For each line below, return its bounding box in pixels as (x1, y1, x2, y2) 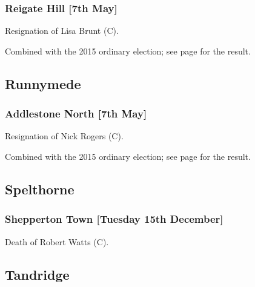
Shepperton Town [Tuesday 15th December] (5, 211, 224, 226)
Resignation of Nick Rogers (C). (5, 130, 124, 142)
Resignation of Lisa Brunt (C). (5, 24, 119, 37)
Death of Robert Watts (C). (5, 235, 109, 248)
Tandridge (5, 265, 70, 283)
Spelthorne (5, 179, 75, 198)
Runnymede (5, 74, 81, 93)
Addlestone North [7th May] (5, 106, 147, 121)
